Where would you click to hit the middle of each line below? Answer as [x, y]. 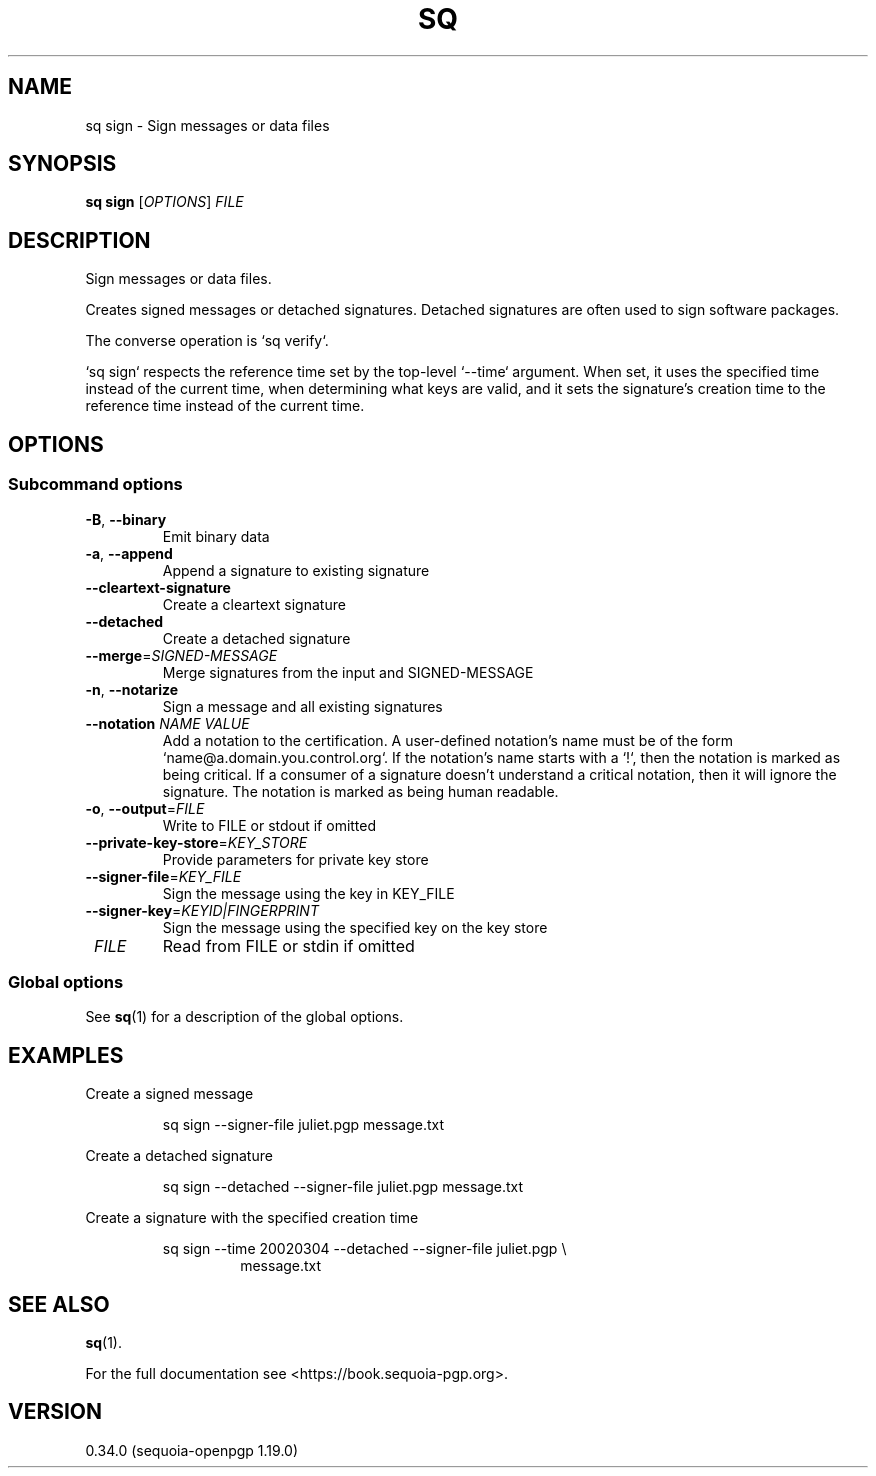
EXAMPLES [66, 1055]
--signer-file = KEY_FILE [163, 876]
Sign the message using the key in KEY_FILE [308, 893]
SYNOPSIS [62, 164]
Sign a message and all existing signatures [302, 706]
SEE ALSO [59, 1304]
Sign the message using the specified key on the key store [355, 927]
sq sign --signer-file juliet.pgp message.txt [303, 1125]
